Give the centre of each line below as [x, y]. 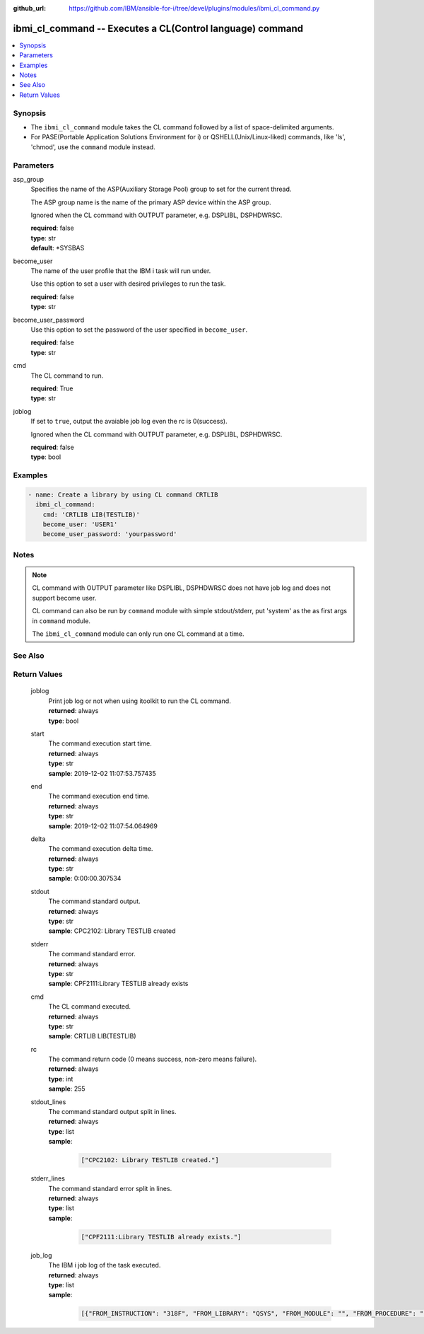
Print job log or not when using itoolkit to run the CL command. [140, 701]
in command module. [61, 621]
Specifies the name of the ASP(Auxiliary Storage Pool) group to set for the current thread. [161, 189]
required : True [52, 388]
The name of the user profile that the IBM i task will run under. [121, 271]
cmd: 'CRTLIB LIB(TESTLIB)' [92, 514]
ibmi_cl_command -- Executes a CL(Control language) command [158, 28]
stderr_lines [48, 1178]
